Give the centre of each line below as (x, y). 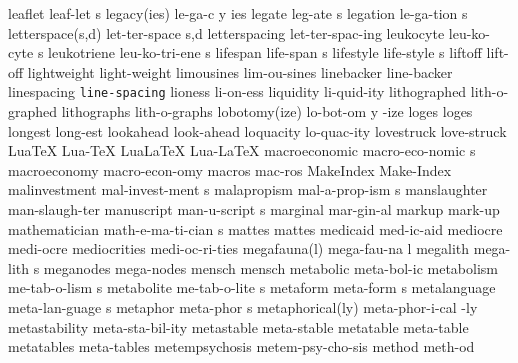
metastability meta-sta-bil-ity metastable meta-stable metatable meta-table (238, 326)
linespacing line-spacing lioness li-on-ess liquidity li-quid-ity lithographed (237, 91)
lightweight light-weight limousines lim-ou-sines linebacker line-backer (240, 71)
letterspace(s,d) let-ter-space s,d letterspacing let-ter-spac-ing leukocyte (226, 32)
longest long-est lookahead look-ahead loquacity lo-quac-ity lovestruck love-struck (257, 130)
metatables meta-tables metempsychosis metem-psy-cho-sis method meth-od (241, 346)
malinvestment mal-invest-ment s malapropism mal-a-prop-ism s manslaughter (248, 189)
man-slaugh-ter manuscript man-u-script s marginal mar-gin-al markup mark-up (254, 209)
